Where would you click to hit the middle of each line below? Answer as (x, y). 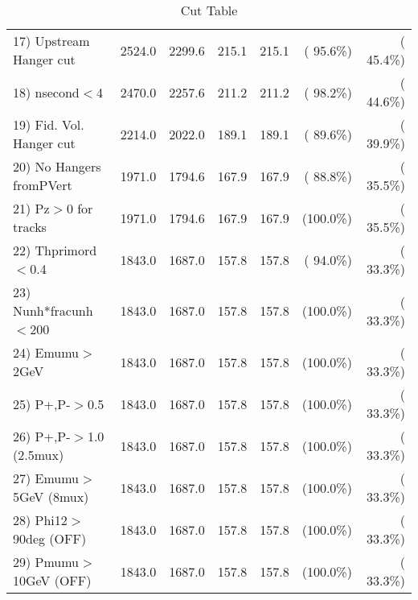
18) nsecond (46, 92)
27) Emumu (46, 478)
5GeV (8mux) (51, 497)
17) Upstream (51, 41)
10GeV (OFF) (52, 580)
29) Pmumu (46, 562)
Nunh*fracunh (53, 310)
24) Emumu (46, 352)
